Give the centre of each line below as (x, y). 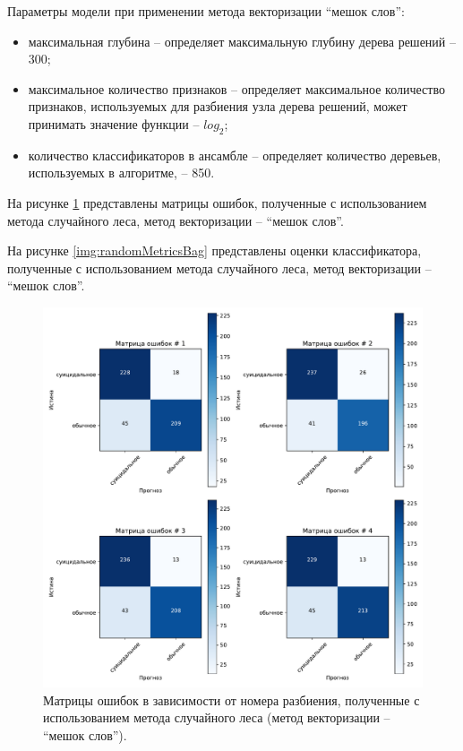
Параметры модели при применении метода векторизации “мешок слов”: (206, 11)
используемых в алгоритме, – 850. (121, 173)
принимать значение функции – (114, 123)
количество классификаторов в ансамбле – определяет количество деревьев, (235, 155)
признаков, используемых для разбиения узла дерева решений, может (218, 106)
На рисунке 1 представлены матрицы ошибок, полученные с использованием (217, 202)
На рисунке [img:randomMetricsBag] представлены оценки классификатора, (214, 250)
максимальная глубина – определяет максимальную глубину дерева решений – (242, 41)
